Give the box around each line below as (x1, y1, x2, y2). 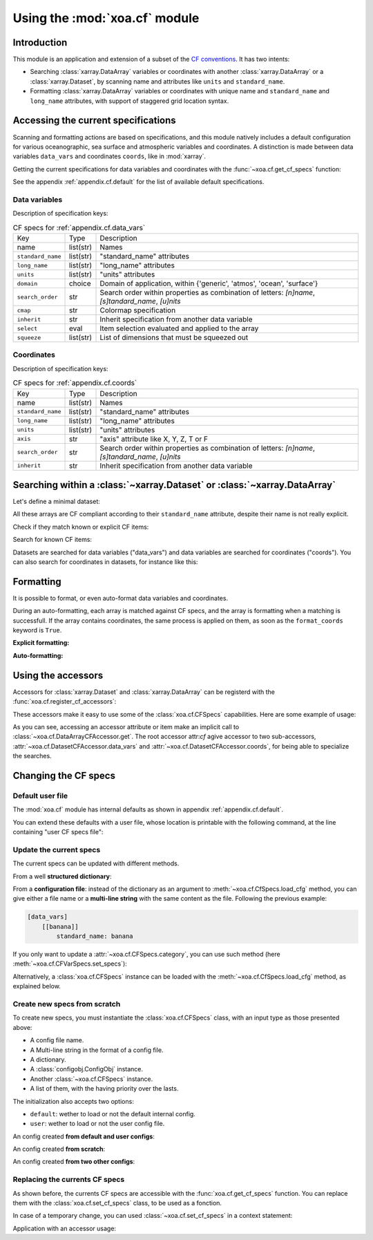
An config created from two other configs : (12, 1158, 135, 1166)
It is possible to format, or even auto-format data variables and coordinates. (12, 594, 228, 602)
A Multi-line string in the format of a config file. (30, 1046, 164, 1054)
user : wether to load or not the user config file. (30, 1120, 165, 1128)
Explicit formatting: (12, 639, 70, 647)
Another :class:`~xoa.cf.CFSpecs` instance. (30, 1075, 153, 1083)
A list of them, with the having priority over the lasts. (30, 1084, 179, 1093)
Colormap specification (99, 306, 176, 314)
